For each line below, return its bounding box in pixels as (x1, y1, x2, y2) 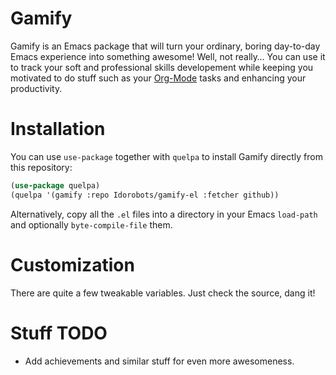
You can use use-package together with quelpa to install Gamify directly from (10, 150, 323, 162)
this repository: (10, 161, 73, 173)
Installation (10, 118, 106, 141)
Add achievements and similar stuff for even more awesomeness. (24, 355, 295, 367)
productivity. (10, 82, 63, 94)
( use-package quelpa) (10, 180, 101, 191)
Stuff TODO (10, 322, 108, 344)
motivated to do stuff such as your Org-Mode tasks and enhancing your (10, 72, 307, 84)
